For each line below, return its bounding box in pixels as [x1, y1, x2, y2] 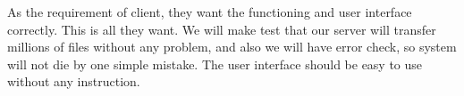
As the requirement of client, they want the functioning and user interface [7, 3, 412, 20]
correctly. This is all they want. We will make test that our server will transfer [7, 20, 436, 38]
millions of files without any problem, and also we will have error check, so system [7, 37, 457, 56]
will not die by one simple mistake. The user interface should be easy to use [7, 54, 423, 73]
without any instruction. [7, 72, 140, 91]
